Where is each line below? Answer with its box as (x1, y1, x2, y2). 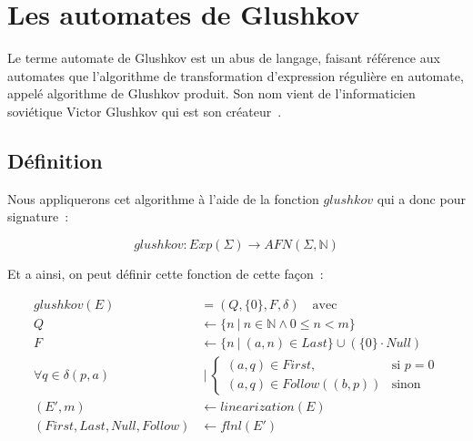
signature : (7, 207, 69, 226)
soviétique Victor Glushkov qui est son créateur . (7, 101, 282, 120)
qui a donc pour (377, 189, 466, 208)
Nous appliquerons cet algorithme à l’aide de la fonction (7, 189, 319, 208)
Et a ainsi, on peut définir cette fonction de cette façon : (7, 263, 324, 282)
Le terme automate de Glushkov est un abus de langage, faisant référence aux (7, 48, 440, 67)
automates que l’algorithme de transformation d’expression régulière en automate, (7, 66, 464, 85)
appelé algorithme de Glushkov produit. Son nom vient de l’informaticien (7, 84, 416, 103)
